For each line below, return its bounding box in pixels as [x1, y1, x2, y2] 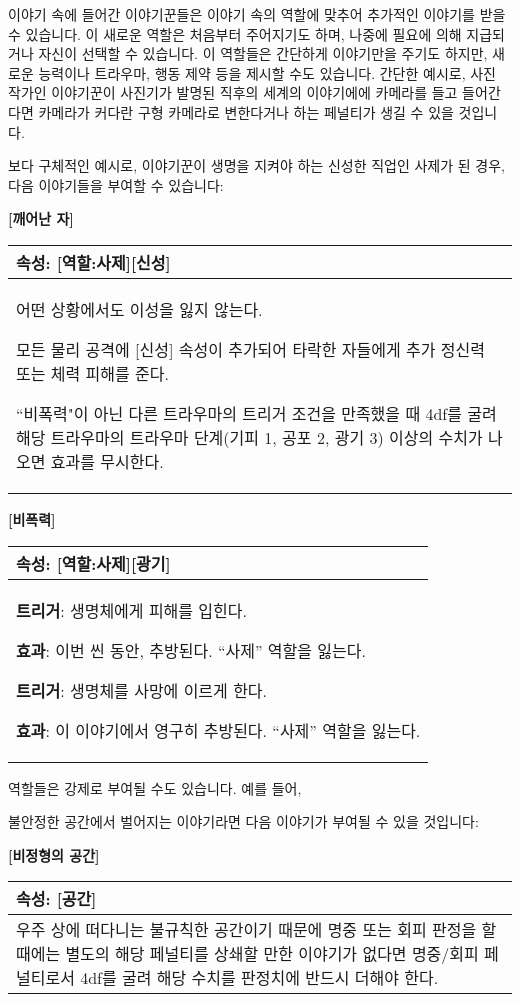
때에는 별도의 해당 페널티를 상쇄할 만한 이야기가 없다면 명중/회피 [16, 942, 479, 966]
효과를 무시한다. [50, 449, 164, 473]
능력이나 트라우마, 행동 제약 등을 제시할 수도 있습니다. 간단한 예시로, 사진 [38, 62, 496, 83]
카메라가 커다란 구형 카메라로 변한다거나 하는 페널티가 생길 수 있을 [38, 101, 454, 122]
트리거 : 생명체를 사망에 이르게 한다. [16, 678, 268, 702]
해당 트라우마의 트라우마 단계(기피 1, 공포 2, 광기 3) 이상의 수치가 [16, 425, 483, 449]
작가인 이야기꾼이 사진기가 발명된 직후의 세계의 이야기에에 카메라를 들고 [8, 82, 458, 103]
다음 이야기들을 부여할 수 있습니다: [8, 174, 224, 195]
